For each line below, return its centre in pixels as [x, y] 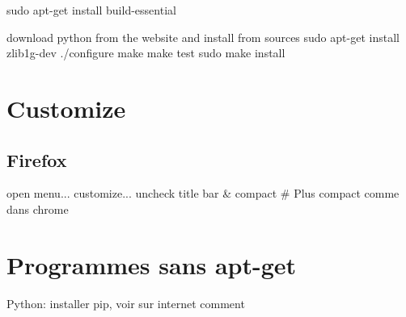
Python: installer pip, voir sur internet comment [126, 303]
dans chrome [38, 209]
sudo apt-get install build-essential [91, 10]
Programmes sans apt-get [152, 264]
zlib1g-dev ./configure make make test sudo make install [146, 53]
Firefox [37, 159]
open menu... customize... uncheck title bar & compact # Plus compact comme [203, 193]
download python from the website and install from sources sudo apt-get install [203, 37]
